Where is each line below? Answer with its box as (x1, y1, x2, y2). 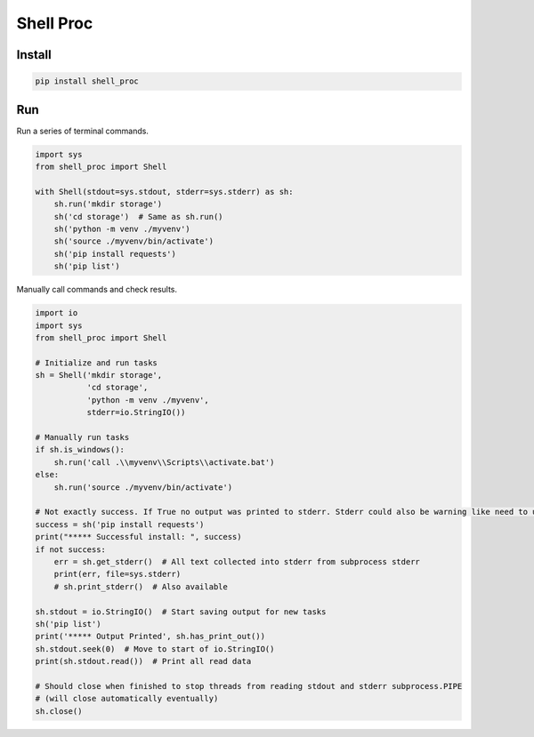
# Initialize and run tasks (35, 357, 158, 368)
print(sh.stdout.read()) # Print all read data (35, 656, 252, 667)
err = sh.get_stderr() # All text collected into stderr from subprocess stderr (53, 557, 420, 566)
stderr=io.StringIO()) (86, 407, 186, 418)
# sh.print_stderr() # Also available (53, 581, 229, 591)
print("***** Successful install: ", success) (35, 532, 242, 542)
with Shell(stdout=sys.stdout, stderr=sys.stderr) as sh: (35, 187, 294, 196)
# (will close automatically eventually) (35, 693, 219, 704)
